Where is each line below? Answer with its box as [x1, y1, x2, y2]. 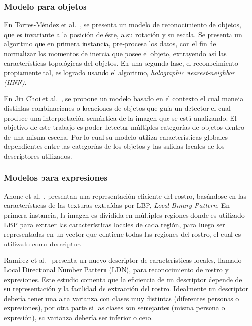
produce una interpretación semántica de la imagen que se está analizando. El [4, 112, 237, 122]
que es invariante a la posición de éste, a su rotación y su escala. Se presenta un [4, 29, 242, 39]
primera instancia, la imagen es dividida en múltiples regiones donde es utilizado [4, 209, 245, 220]
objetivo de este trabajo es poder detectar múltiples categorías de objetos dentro [4, 122, 245, 132]
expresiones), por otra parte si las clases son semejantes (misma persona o [4, 303, 225, 313]
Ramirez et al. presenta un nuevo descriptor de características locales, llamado [4, 255, 242, 265]
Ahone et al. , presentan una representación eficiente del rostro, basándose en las [4, 190, 247, 201]
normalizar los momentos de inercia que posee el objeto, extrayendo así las [4, 48, 227, 58]
